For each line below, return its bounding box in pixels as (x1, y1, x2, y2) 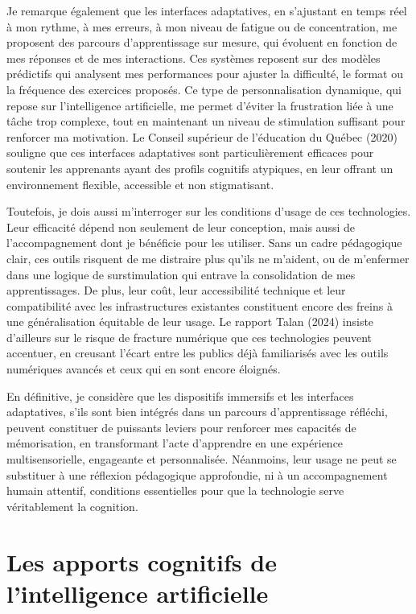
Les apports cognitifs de (6, 545, 277, 578)
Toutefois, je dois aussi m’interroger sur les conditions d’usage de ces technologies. (6, 203, 411, 220)
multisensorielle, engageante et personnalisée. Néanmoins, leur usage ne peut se (6, 451, 397, 468)
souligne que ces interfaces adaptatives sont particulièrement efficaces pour (6, 144, 374, 161)
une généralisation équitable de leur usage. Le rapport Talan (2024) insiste (6, 313, 374, 330)
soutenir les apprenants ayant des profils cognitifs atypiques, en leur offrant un (6, 159, 393, 176)
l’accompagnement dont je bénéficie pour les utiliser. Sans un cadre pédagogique (6, 234, 402, 251)
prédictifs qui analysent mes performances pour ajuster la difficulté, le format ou (6, 65, 403, 82)
